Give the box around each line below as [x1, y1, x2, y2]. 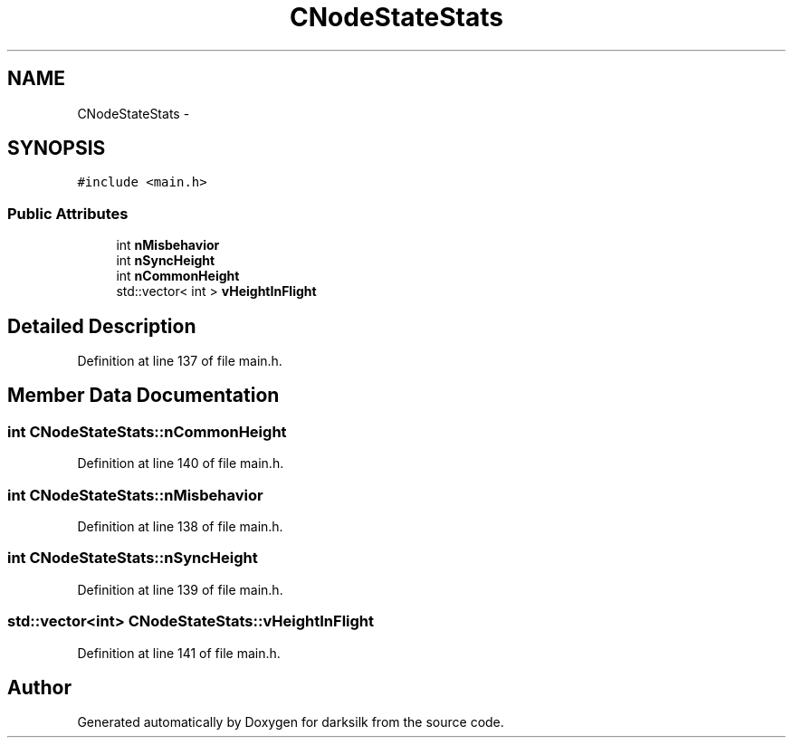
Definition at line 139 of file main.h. [77, 581, 283, 597]
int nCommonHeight [116, 268, 240, 284]
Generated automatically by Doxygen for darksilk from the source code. [77, 714, 504, 731]
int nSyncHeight [116, 253, 215, 269]
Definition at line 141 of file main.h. [77, 645, 281, 661]
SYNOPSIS [7, 137, 106, 160]
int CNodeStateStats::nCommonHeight [7, 422, 287, 441]
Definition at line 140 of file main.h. [77, 455, 284, 472]
